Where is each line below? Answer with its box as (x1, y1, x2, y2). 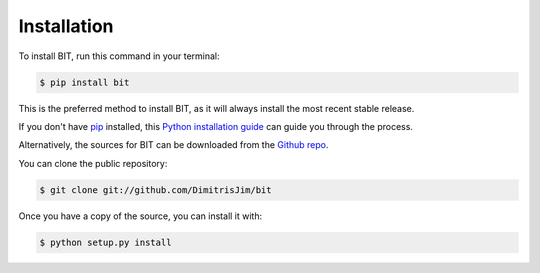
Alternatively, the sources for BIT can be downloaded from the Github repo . (18, 139, 329, 151)
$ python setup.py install (39, 236, 172, 248)
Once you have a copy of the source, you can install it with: (18, 210, 263, 222)
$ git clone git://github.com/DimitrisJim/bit (39, 184, 272, 195)
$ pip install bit (39, 76, 130, 88)
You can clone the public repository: (18, 157, 168, 169)
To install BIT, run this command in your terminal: (18, 50, 220, 62)
